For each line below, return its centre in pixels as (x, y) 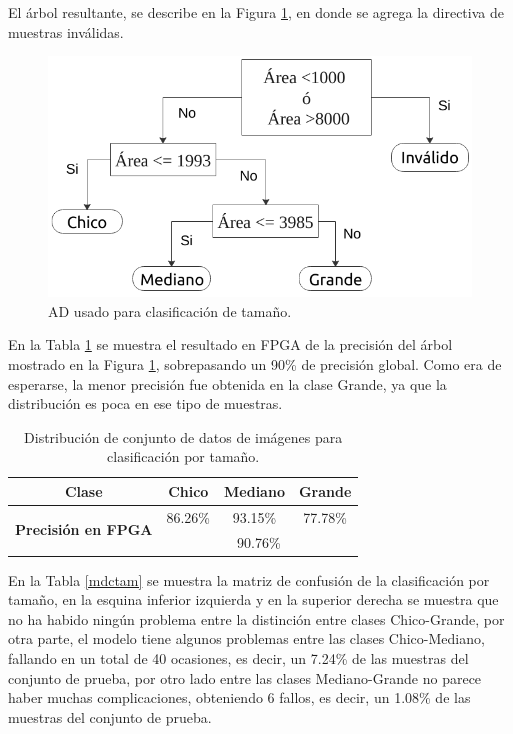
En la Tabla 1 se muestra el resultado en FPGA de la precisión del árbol (230, 344)
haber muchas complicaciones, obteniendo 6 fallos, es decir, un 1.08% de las (239, 697)
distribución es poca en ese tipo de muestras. (145, 403)
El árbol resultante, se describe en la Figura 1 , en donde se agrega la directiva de (256, 12)
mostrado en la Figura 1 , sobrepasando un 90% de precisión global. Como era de (255, 363)
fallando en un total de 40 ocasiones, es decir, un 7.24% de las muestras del (238, 658)
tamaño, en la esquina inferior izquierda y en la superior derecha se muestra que (253, 599)
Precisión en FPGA (84, 529)
